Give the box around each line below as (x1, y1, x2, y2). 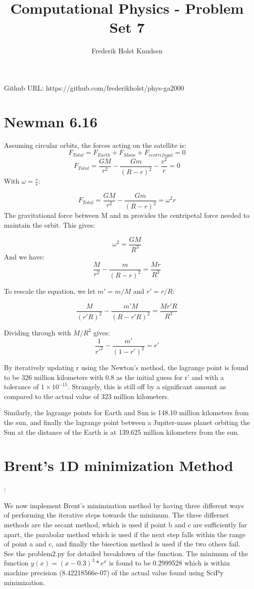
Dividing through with (4, 327, 71, 337)
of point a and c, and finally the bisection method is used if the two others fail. (4, 539, 240, 549)
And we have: (4, 251, 44, 261)
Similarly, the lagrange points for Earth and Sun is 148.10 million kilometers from (4, 407, 249, 418)
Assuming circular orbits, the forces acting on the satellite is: (4, 140, 187, 150)
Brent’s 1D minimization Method (4, 455, 233, 475)
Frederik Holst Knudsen (91, 46, 163, 56)
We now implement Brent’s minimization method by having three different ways (4, 500, 244, 510)
